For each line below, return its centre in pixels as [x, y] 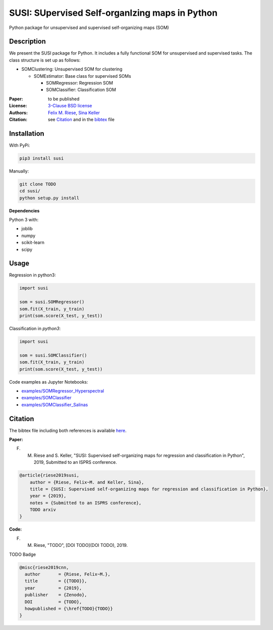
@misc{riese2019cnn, [44, 567]
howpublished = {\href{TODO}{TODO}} [69, 608]
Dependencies [24, 210]
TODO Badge [23, 554]
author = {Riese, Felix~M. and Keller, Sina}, [87, 482]
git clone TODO [38, 184]
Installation [27, 134]
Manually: [19, 171]
